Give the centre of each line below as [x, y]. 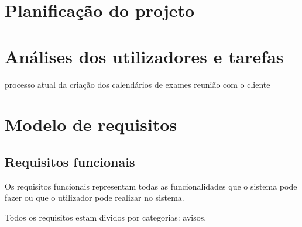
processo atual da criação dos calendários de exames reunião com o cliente [138, 84]
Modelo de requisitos [91, 124]
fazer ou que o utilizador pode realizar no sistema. [95, 197]
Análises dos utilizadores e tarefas [144, 56]
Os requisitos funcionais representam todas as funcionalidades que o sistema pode [151, 186]
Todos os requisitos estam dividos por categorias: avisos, [106, 217]
